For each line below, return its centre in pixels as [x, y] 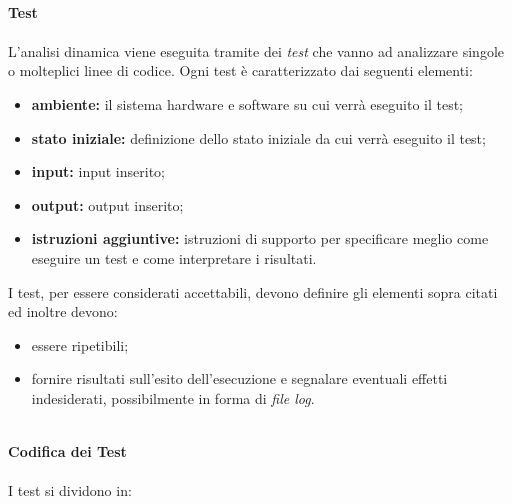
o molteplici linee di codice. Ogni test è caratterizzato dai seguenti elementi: [240, 70]
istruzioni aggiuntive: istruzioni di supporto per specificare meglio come [260, 238]
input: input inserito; [98, 171]
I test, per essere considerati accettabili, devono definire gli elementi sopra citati [253, 291]
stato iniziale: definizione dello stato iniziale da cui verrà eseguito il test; [258, 137]
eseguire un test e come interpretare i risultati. [174, 257]
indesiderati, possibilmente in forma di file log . [173, 397]
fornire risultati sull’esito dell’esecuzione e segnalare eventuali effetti [239, 378]
